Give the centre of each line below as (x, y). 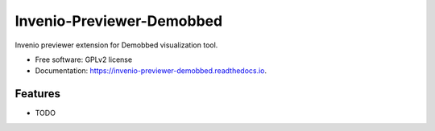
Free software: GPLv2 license (84, 59)
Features (37, 94)
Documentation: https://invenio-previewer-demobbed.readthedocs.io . (151, 71)
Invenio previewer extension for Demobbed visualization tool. (116, 45)
